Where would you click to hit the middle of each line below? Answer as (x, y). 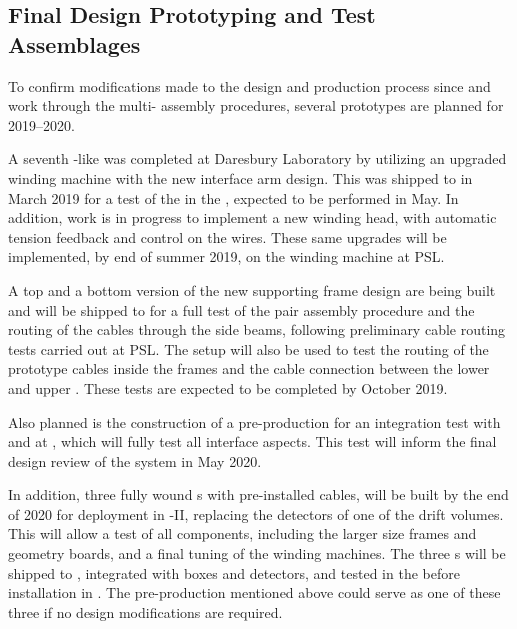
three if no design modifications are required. (145, 611)
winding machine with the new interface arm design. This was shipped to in (240, 177)
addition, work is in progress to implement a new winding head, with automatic (252, 217)
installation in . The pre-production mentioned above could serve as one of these (254, 592)
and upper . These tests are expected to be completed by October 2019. (228, 387)
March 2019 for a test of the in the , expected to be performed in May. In (233, 197)
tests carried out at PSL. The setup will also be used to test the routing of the (248, 348)
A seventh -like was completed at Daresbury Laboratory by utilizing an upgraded (257, 158)
